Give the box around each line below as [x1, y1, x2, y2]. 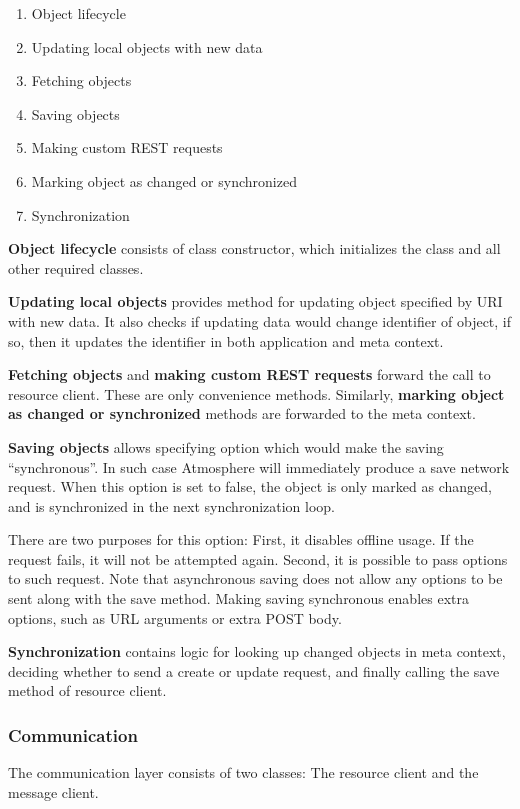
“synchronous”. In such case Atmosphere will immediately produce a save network [8, 456, 510, 477]
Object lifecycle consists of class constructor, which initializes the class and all [8, 238, 501, 259]
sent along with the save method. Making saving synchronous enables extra [8, 588, 469, 609]
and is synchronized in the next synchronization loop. [8, 495, 336, 516]
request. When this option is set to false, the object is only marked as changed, [8, 476, 492, 497]
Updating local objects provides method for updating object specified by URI [8, 291, 503, 312]
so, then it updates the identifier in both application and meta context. [8, 330, 444, 351]
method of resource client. [8, 680, 167, 701]
